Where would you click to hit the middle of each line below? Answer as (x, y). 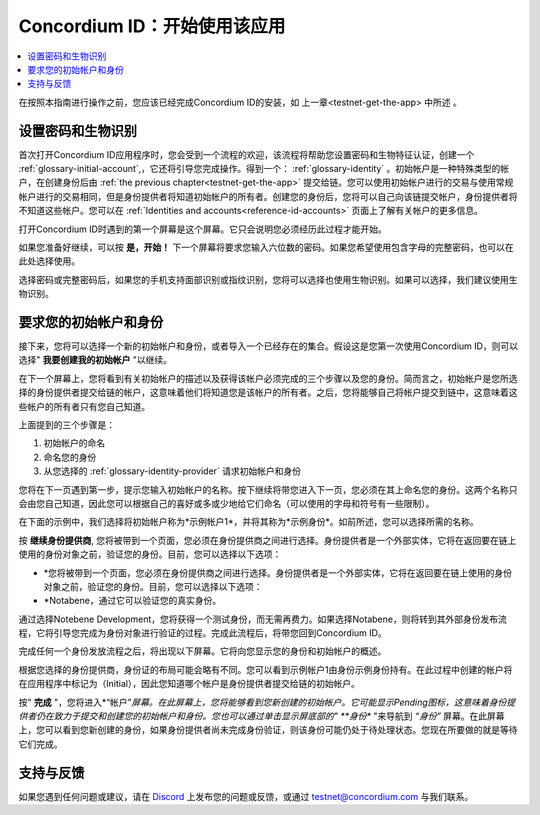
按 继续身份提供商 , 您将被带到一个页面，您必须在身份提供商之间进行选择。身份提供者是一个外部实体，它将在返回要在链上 (267, 540)
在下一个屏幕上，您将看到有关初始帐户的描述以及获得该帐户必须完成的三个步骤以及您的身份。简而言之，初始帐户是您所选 (268, 378)
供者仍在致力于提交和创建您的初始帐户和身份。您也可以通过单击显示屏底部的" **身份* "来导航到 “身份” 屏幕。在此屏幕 (261, 716)
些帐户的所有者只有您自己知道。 (84, 406)
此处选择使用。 (49, 261)
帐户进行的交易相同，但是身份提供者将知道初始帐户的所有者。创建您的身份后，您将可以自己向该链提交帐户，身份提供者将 (268, 196)
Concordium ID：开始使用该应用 (152, 26)
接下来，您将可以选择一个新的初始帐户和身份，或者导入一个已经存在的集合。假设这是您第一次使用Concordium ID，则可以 (268, 346)
